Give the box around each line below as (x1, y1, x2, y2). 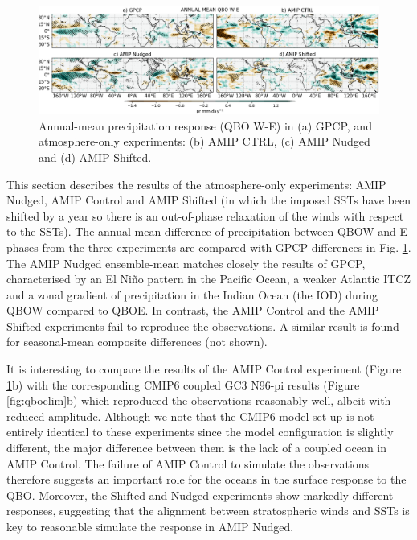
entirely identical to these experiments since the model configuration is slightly (6, 423, 394, 440)
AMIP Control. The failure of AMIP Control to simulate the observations (6, 455, 370, 472)
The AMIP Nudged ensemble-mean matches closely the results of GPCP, (6, 254, 366, 271)
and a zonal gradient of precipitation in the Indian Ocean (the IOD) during (6, 286, 378, 303)
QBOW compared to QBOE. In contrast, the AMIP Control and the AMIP (6, 302, 379, 319)
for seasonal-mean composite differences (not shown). (6, 333, 268, 350)
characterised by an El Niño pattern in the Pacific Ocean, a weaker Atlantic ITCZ (6, 270, 411, 287)
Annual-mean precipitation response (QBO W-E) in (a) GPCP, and (39, 117, 372, 134)
